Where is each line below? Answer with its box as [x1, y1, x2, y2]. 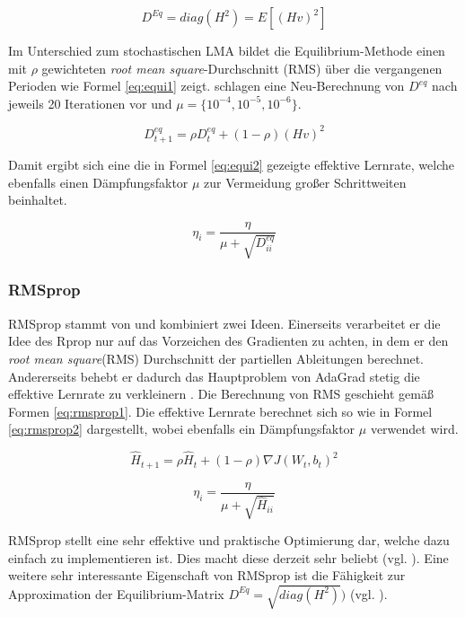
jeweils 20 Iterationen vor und [8, 93, 172, 112]
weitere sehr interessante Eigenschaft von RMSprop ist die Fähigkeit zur [8, 566, 406, 585]
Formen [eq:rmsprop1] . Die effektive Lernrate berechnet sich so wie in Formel [8, 401, 433, 420]
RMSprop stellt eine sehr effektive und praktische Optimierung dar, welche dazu [8, 531, 450, 550]
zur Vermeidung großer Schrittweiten [204, 172, 407, 191]
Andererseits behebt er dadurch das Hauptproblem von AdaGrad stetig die [8, 366, 420, 385]
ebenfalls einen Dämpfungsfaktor [8, 172, 189, 191]
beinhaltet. [8, 190, 67, 209]
